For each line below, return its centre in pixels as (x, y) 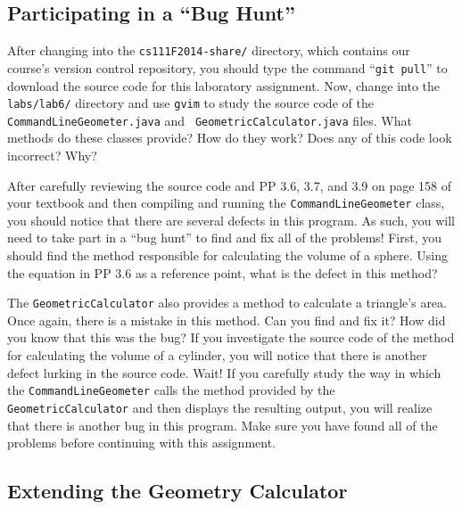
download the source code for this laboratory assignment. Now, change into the (224, 85)
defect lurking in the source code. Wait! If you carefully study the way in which (224, 372)
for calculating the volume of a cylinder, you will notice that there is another (217, 355)
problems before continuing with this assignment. (142, 443)
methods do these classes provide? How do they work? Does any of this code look (230, 138)
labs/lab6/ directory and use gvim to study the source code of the (190, 103)
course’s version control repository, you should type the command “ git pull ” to (227, 67)
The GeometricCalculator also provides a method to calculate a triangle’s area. (227, 303)
